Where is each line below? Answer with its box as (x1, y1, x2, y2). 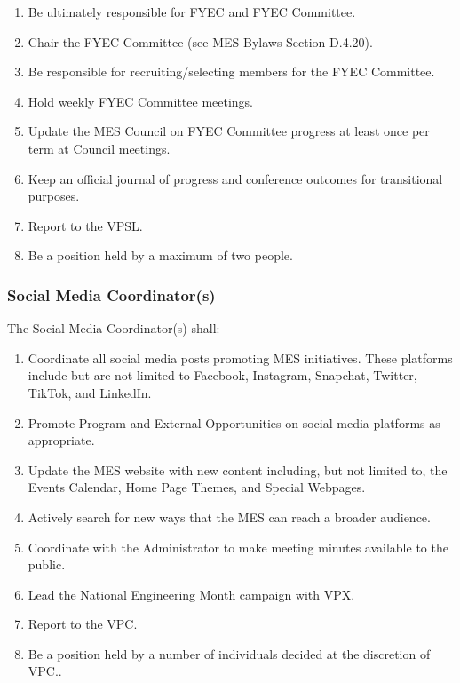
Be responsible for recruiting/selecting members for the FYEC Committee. (28, 62, 435, 81)
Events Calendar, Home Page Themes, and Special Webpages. (28, 478, 366, 496)
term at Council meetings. (28, 139, 171, 157)
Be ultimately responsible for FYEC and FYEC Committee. (28, 3, 356, 20)
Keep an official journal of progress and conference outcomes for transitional (28, 169, 443, 187)
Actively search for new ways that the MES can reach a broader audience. (28, 507, 431, 526)
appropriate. (28, 431, 95, 449)
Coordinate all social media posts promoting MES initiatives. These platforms (28, 348, 453, 367)
